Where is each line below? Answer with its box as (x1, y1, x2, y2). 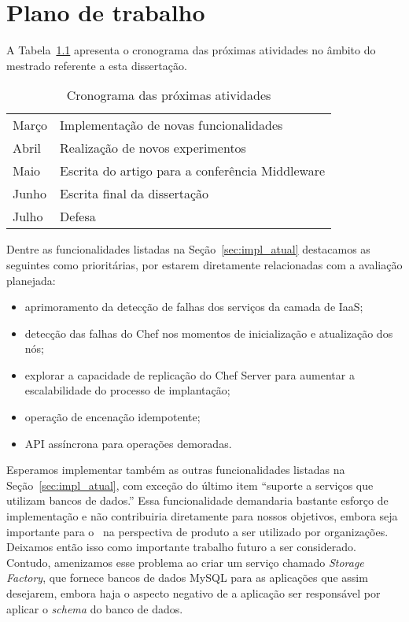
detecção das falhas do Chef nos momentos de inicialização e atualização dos (24, 324, 393, 341)
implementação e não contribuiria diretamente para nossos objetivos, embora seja (6, 508, 398, 524)
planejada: (6, 272, 56, 288)
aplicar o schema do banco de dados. (6, 600, 183, 616)
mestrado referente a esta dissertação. (6, 57, 187, 73)
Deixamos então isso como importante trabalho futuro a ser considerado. (6, 539, 356, 555)
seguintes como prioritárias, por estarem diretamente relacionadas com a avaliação (6, 256, 403, 272)
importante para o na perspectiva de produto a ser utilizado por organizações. (6, 523, 389, 539)
